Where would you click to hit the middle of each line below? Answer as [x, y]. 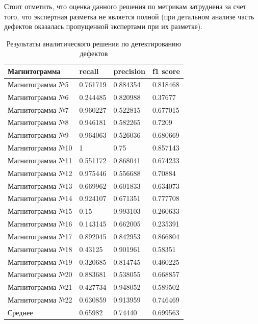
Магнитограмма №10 [40, 148]
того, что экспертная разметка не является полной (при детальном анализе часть [129, 16]
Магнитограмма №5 [38, 84]
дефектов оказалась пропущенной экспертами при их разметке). [104, 26]
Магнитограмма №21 [40, 287]
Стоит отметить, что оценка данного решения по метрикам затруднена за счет [125, 6]
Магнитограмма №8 [38, 122]
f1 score [166, 71]
